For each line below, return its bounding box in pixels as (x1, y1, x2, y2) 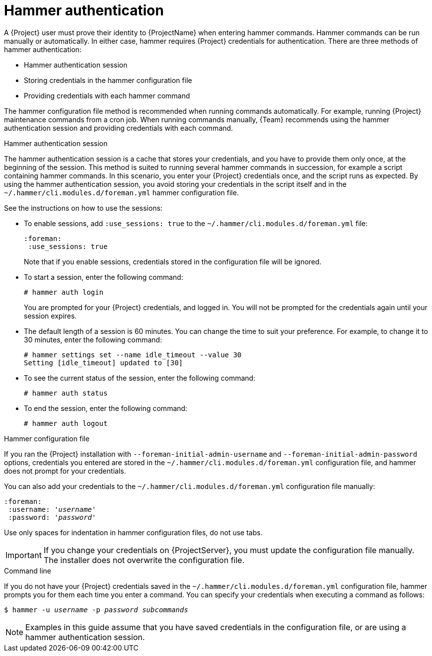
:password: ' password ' (8, 513, 96, 521)
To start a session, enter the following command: (24, 272, 183, 281)
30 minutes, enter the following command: (24, 335, 162, 344)
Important (5, 550, 42, 560)
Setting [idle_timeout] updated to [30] (24, 358, 183, 367)
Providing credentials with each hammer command (24, 91, 190, 100)
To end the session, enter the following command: (24, 404, 188, 412)
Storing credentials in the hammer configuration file (24, 76, 192, 84)
